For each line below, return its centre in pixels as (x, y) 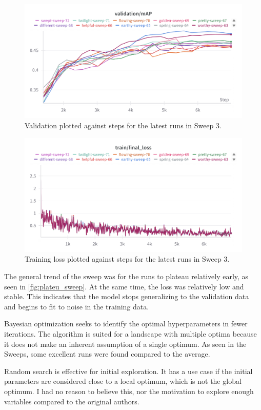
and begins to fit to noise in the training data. (77, 306)
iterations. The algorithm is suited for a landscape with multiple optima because (130, 334)
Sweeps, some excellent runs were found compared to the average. (107, 354)
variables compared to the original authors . (72, 401)
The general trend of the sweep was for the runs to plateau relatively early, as (126, 276)
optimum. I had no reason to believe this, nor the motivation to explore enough (129, 391)
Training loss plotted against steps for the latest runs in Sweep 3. (127, 259)
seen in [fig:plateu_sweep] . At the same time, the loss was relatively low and (124, 286)
